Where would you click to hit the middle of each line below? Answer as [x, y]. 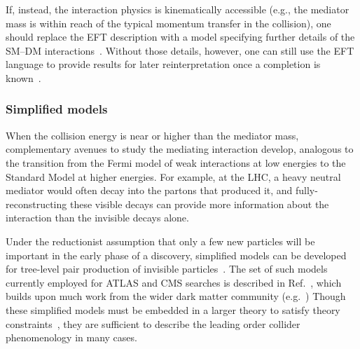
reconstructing [36, 204]
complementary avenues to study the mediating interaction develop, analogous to [180, 149]
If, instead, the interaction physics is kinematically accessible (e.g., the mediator [178, 9]
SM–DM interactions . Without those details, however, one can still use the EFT [180, 50]
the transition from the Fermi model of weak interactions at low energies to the [176, 162]
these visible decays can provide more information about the [199, 204]
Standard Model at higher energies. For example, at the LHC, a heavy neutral [173, 176]
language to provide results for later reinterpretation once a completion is [163, 64]
